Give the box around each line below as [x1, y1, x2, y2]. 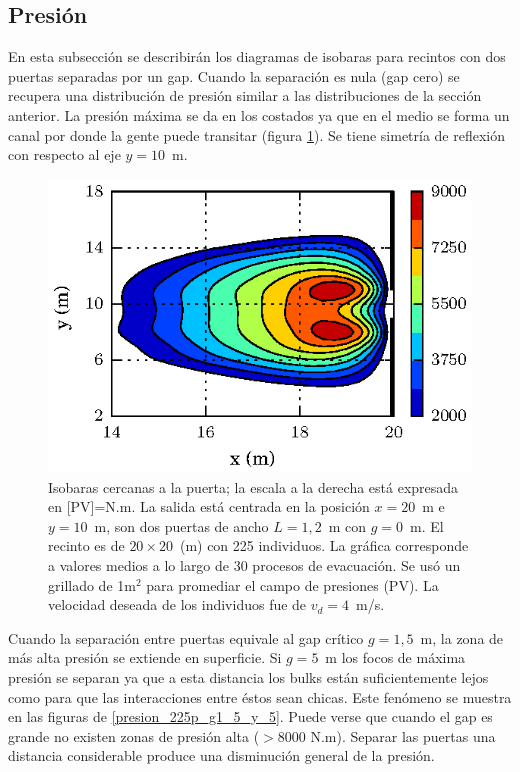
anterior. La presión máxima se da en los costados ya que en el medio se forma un [8, 104, 510, 125]
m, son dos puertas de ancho [94, 515, 269, 536]
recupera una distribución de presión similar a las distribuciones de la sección [8, 85, 482, 106]
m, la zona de [420, 627, 504, 648]
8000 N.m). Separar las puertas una [277, 725, 496, 746]
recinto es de [48, 535, 125, 556]
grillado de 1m [48, 574, 136, 595]
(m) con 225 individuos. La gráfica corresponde [179, 535, 469, 556]
